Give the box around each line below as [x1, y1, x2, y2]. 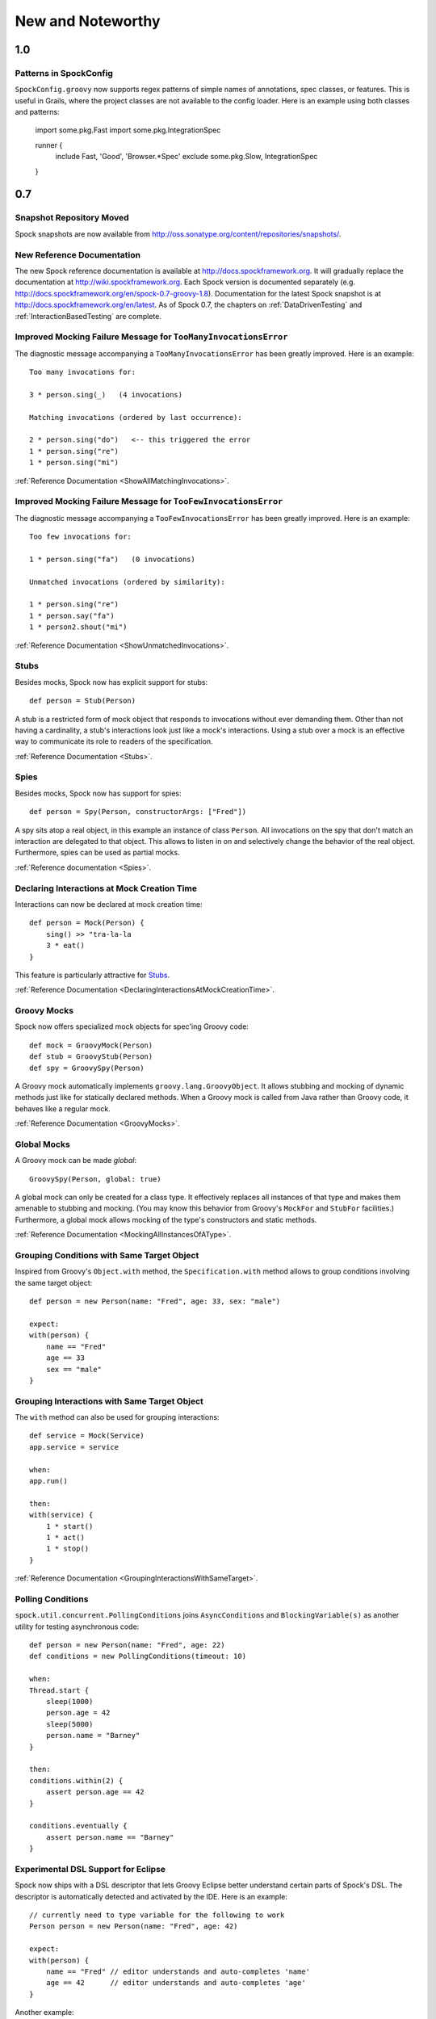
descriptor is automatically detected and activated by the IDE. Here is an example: [15, 1891, 288, 1901]
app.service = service [29, 1442, 119, 1451]
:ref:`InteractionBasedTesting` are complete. [15, 311, 161, 321]
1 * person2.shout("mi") [29, 623, 128, 632]
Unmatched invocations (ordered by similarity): [29, 577, 225, 586]
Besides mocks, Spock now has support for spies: [15, 788, 182, 798]
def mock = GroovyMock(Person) [29, 1040, 153, 1050]
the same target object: [15, 1278, 93, 1287]
